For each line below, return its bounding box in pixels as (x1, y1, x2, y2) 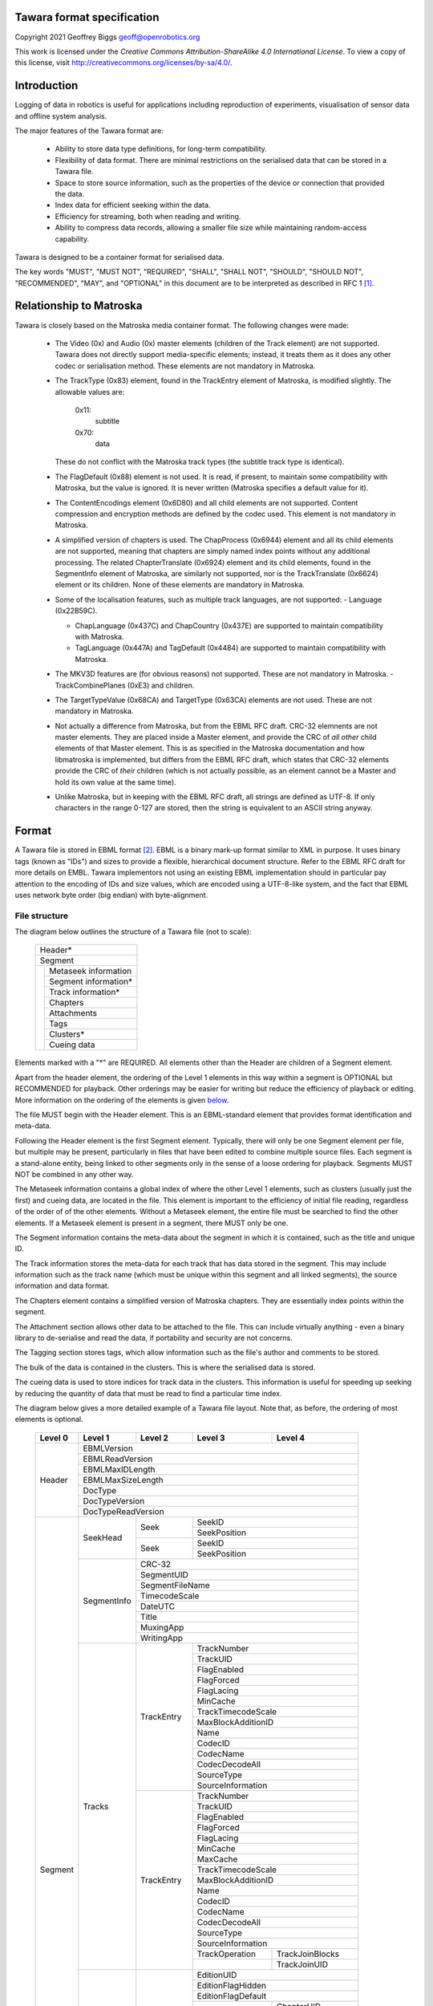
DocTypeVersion (83, 1495, 145, 1506)
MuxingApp (140, 1622, 184, 1633)
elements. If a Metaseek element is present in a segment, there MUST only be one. (14, 1218, 289, 1228)
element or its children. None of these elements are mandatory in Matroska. (55, 580, 305, 590)
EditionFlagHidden (196, 1980, 267, 1991)
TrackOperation (196, 1948, 257, 1959)
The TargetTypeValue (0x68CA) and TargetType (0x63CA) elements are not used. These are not (55, 695, 373, 705)
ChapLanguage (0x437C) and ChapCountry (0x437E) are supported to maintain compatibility (75, 620, 384, 630)
